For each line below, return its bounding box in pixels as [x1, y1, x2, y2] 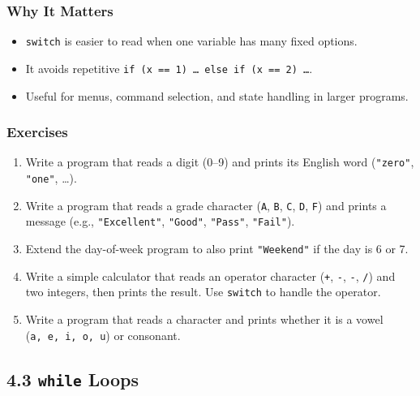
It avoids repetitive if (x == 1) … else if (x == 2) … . [25, 59, 313, 76]
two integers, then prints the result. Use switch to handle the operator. [25, 283, 381, 300]
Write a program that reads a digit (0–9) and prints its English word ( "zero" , [25, 153, 414, 170]
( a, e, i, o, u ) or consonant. [25, 326, 181, 343]
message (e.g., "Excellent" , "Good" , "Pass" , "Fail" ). [25, 213, 295, 230]
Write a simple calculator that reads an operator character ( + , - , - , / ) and [25, 267, 396, 284]
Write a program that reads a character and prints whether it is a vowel [25, 310, 384, 327]
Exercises [6, 122, 68, 142]
